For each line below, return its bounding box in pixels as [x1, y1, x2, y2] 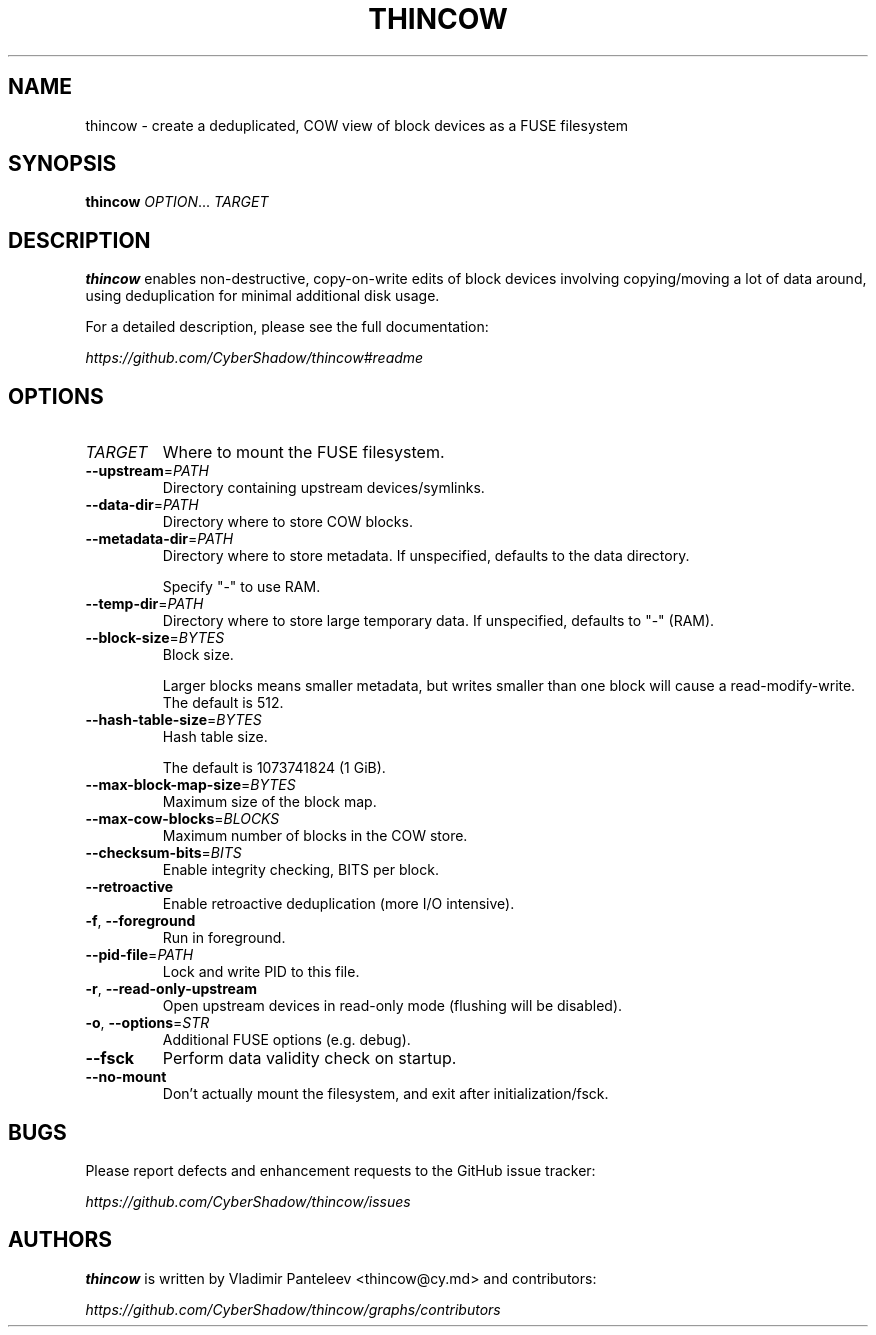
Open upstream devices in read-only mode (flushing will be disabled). [162, 997, 623, 1015]
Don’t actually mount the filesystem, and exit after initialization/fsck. [162, 1085, 609, 1103]
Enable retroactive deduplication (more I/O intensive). [162, 895, 515, 913]
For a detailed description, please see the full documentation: [85, 318, 489, 336]
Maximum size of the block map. [162, 793, 377, 811]
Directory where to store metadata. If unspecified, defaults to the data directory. [162, 547, 690, 565]
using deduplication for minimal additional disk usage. [85, 287, 440, 305]
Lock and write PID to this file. [162, 963, 360, 981]
